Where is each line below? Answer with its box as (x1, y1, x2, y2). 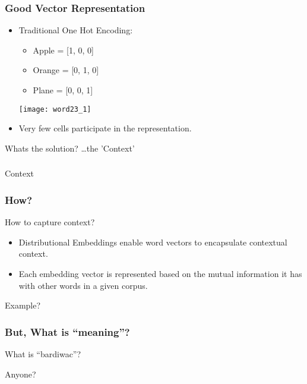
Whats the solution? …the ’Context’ (5, 141, 135, 154)
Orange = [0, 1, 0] (33, 64, 99, 76)
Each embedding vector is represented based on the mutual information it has (18, 267, 302, 279)
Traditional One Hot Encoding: (18, 24, 133, 36)
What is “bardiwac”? (5, 347, 81, 360)
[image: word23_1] (18, 105, 91, 114)
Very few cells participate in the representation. (18, 122, 192, 134)
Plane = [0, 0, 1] (33, 84, 93, 96)
